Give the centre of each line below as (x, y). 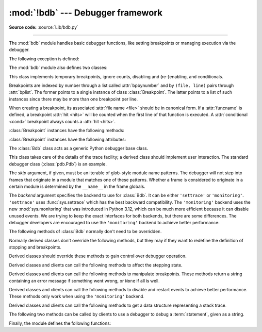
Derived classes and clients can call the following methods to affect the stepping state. (96, 265)
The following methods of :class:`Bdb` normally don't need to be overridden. (85, 232)
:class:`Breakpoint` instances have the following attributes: (67, 139)
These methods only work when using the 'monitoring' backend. (77, 297)
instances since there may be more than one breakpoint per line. (74, 99)
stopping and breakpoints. (35, 247)
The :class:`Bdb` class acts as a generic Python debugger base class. (79, 149)
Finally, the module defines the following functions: (60, 323)
